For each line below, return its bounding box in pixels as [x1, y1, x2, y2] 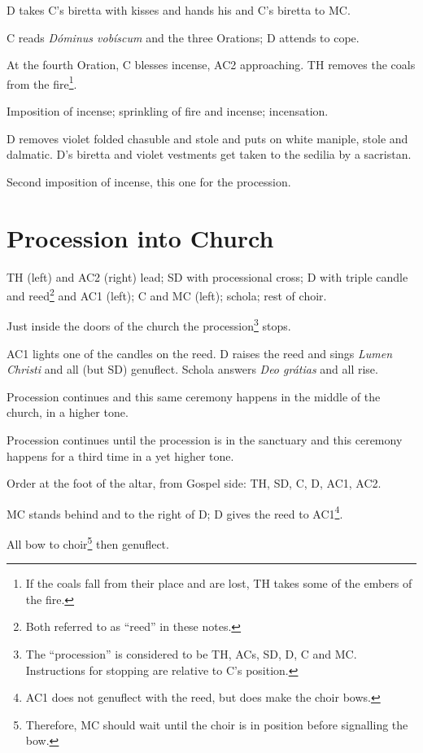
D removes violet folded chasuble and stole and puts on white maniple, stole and [7, 129, 408, 147]
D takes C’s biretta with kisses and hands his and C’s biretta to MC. [7, 2, 351, 18]
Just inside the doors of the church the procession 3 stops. [7, 315, 291, 335]
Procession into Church [7, 221, 274, 254]
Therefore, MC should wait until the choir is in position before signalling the [25, 716, 408, 733]
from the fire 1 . [7, 72, 77, 92]
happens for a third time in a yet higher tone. [7, 447, 234, 464]
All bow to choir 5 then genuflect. [7, 533, 169, 552]
